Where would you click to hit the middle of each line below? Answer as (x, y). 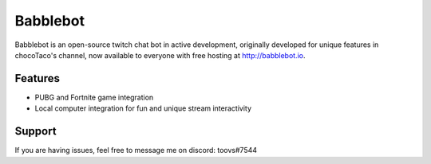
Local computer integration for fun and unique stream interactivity (143, 108)
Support (36, 131)
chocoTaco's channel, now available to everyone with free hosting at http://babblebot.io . (160, 55)
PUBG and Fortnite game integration (94, 97)
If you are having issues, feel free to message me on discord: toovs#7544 (136, 150)
